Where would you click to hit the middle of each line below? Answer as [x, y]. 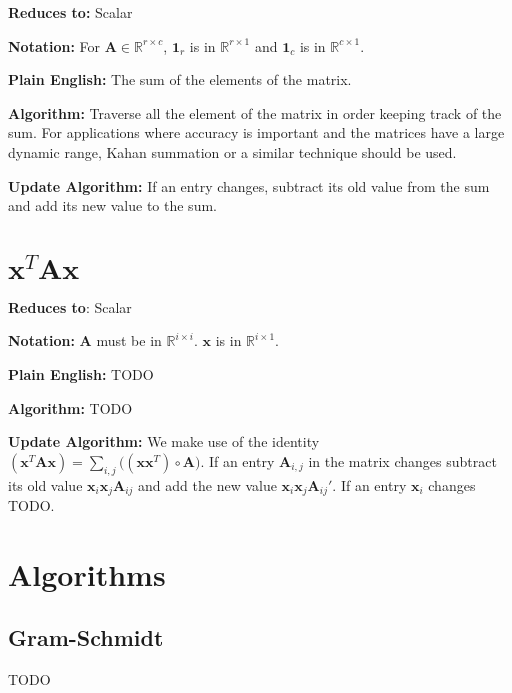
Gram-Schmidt [86, 637]
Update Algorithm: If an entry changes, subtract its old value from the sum [249, 185]
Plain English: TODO [81, 374]
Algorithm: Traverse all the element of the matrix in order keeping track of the [255, 112]
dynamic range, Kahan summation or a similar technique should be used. [232, 151]
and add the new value [207, 484]
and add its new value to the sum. [112, 205]
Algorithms [87, 573]
